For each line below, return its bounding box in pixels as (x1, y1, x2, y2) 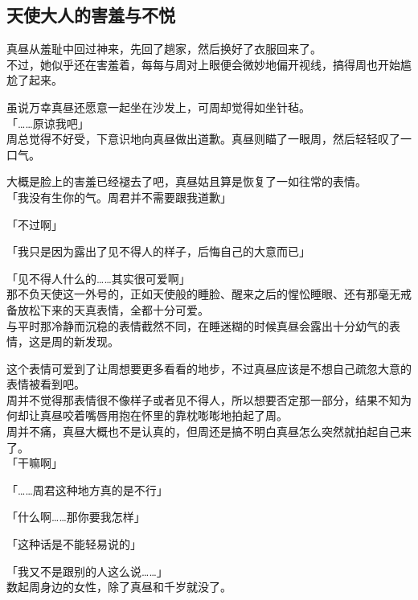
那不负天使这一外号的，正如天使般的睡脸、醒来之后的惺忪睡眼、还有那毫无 (6, 286, 400, 302)
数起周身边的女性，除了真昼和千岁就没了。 (6, 578, 232, 595)
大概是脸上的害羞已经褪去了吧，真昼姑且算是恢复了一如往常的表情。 (6, 173, 367, 190)
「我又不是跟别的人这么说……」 (6, 562, 168, 579)
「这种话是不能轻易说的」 (6, 536, 141, 553)
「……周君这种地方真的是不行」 (6, 481, 168, 498)
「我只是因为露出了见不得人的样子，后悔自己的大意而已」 (6, 243, 310, 260)
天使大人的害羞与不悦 (6, 2, 175, 27)
